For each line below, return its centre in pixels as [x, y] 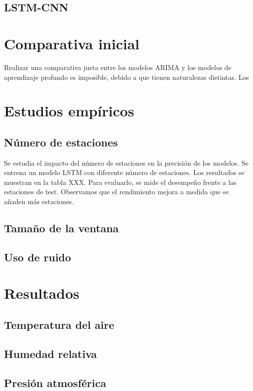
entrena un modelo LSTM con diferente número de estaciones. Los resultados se [124, 172]
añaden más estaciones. [39, 201]
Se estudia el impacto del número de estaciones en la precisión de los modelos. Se [126, 162]
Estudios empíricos [69, 111]
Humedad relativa [50, 353]
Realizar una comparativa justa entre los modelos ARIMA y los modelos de [118, 67]
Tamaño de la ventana [62, 228]
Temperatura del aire [59, 324]
